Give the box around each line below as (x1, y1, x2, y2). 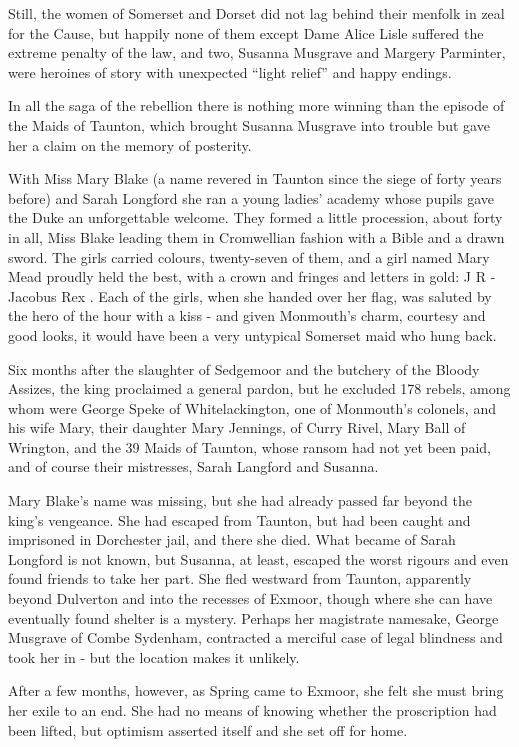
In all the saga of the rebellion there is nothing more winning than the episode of (8, 95, 505, 116)
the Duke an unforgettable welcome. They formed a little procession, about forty (8, 207, 503, 228)
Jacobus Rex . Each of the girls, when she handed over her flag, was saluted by (8, 285, 492, 306)
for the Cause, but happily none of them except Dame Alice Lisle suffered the (8, 22, 484, 43)
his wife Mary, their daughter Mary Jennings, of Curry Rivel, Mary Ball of (8, 417, 466, 438)
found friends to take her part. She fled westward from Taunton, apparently (8, 568, 472, 589)
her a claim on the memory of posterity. (8, 134, 252, 155)
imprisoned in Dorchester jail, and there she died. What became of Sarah (8, 529, 456, 550)
